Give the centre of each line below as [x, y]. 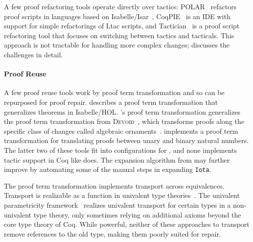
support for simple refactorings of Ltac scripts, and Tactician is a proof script [122, 26]
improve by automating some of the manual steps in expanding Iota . [108, 169]
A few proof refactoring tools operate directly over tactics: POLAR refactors [120, 6]
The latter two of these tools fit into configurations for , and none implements [121, 150]
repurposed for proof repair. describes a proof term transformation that [111, 102]
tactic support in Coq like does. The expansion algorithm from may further [117, 159]
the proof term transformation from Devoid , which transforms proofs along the [124, 121]
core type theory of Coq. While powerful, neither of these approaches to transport [127, 224]
